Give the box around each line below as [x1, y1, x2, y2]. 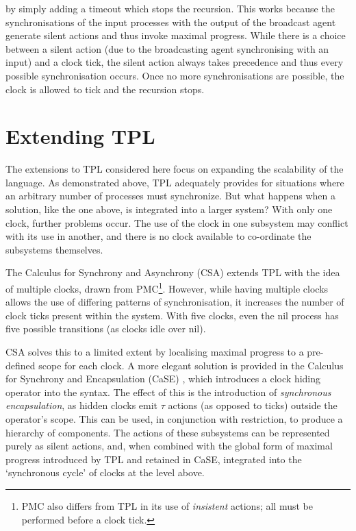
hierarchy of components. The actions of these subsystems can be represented [5, 425, 330, 439]
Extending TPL [5, 122, 155, 150]
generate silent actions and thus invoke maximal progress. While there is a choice [5, 28, 346, 42]
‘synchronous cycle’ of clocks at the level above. [5, 465, 205, 480]
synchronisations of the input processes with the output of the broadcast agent [5, 14, 336, 29]
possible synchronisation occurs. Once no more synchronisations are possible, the [5, 68, 344, 82]
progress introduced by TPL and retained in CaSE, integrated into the [5, 452, 302, 466]
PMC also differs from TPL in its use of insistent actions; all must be [21, 499, 313, 513]
